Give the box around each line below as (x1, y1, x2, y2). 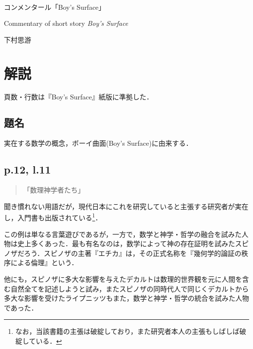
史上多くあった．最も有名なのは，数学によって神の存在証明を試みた (17, 238, 235, 249)
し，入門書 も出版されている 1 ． (4, 211, 102, 222)
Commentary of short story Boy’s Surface (4, 18, 128, 28)
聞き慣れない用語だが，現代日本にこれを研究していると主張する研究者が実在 (4, 201, 249, 211)
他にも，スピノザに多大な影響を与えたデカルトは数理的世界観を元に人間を (4, 273, 242, 284)
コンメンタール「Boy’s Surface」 (4, 1, 106, 12)
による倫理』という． (10, 257, 78, 268)
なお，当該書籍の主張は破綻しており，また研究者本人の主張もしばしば (15, 326, 239, 336)
